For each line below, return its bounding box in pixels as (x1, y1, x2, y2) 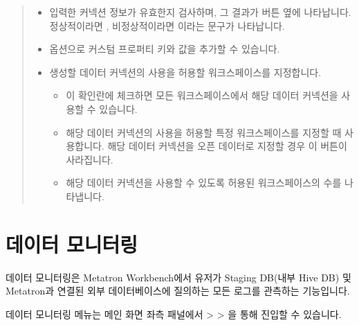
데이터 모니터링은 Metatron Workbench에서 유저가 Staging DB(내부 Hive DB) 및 (6, 270, 351, 284)
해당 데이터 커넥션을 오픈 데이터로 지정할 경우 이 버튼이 (107, 139, 347, 153)
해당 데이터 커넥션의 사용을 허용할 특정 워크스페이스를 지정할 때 (66, 125, 342, 139)
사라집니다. (66, 152, 113, 166)
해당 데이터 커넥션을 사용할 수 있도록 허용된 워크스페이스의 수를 (66, 175, 342, 190)
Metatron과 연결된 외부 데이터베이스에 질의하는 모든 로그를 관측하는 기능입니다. (6, 283, 350, 298)
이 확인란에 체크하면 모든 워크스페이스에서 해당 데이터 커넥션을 (66, 88, 338, 103)
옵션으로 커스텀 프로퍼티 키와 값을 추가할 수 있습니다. (49, 42, 280, 56)
